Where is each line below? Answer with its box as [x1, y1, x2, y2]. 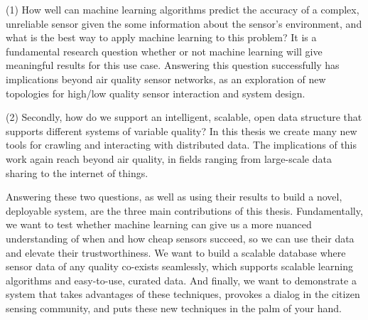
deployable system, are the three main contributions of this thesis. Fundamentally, [6, 203, 363, 218]
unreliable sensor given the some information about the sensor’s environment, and [6, 16, 362, 31]
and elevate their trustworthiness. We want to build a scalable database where [6, 245, 346, 260]
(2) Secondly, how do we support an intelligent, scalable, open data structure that [6, 110, 362, 124]
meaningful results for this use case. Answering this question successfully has [6, 58, 340, 73]
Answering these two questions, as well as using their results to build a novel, [6, 189, 342, 204]
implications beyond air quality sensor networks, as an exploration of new [6, 71, 326, 86]
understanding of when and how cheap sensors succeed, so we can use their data [6, 230, 355, 245]
